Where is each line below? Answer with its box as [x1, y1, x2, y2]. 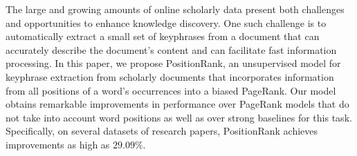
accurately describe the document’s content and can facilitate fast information [6, 42, 337, 57]
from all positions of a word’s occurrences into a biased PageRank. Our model [6, 83, 336, 97]
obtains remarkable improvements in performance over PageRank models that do [6, 97, 349, 111]
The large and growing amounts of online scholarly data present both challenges [6, 2, 345, 16]
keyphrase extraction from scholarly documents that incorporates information [6, 69, 334, 84]
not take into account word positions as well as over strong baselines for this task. [6, 110, 352, 124]
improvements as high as [6, 137, 110, 151]
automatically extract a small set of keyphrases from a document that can [6, 29, 320, 43]
